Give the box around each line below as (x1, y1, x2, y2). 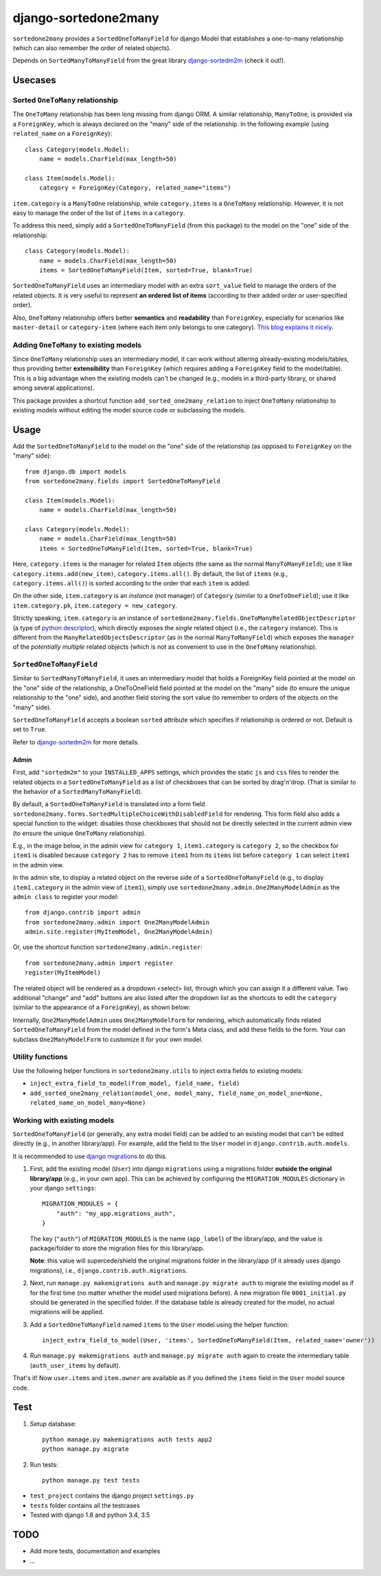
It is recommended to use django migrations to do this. (12, 1152, 168, 1160)
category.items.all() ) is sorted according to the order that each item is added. (12, 579, 251, 587)
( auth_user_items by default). (30, 1361, 121, 1369)
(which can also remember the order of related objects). (12, 43, 172, 52)
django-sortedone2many (12, 10, 159, 25)
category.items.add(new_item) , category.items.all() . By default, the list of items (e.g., (12, 569, 288, 577)
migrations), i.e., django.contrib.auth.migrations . (30, 1266, 188, 1274)
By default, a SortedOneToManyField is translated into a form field (12, 800, 205, 808)
